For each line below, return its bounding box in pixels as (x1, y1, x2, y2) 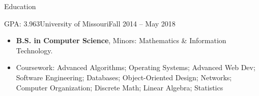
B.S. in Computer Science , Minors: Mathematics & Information (16, 35, 226, 46)
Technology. (16, 45, 53, 55)
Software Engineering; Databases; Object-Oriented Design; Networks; (16, 72, 232, 82)
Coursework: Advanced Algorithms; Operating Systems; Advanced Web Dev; (16, 62, 255, 73)
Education (4, 1, 36, 11)
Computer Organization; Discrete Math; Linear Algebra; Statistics (16, 82, 223, 92)
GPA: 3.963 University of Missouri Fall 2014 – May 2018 (4, 18, 176, 28)
